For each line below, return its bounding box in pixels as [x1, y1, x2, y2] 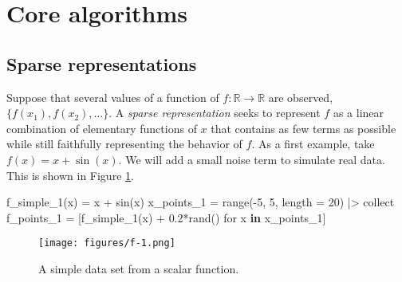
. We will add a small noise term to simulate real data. [118, 151, 385, 167]
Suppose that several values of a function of [6, 88, 219, 105]
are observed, [268, 88, 333, 105]
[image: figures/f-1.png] [38, 237, 175, 249]
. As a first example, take [251, 135, 375, 152]
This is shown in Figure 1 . [6, 166, 134, 183]
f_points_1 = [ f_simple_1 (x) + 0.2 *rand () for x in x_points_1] [6, 209, 326, 225]
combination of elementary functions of [6, 119, 197, 136]
